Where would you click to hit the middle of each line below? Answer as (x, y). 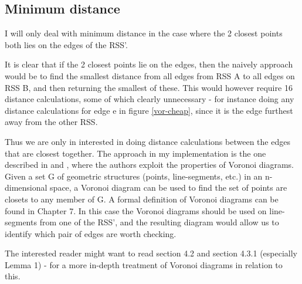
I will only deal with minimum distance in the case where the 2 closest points (144, 33)
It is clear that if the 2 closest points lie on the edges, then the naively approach (149, 64)
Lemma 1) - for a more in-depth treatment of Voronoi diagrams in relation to (144, 264)
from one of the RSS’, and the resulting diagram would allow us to (159, 222)
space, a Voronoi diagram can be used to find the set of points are (169, 187)
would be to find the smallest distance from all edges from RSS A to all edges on (150, 75)
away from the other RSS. (51, 122)
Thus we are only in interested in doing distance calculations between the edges (147, 141)
